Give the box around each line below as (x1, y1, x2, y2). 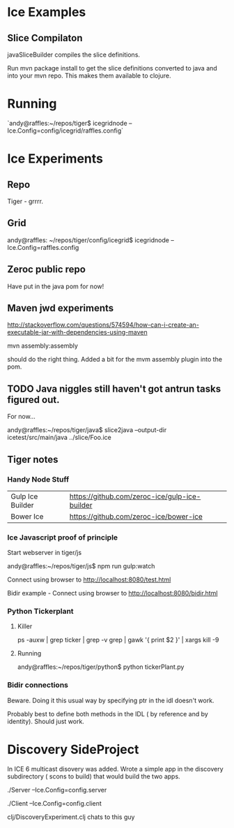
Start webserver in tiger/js (7, 549, 82, 557)
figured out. (7, 394, 60, 406)
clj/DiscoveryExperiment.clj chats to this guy (7, 813, 135, 821)
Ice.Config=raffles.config (7, 243, 79, 251)
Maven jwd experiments (7, 302, 114, 314)
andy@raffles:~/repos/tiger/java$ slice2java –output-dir (7, 426, 167, 434)
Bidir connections (7, 680, 68, 690)
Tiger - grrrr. (7, 197, 44, 205)
